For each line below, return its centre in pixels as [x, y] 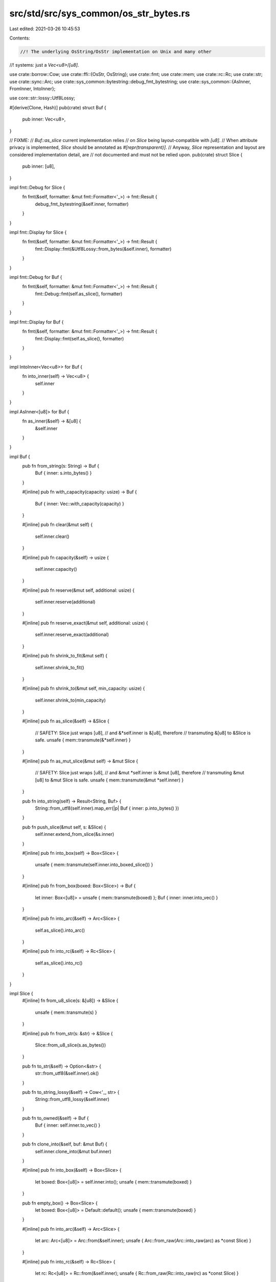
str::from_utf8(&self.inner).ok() [67, 1073]
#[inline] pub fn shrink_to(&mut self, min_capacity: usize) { [84, 688]
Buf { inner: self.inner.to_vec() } [68, 1125]
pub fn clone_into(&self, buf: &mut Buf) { [65, 1144]
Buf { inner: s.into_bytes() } [63, 473]
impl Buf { [20, 456]
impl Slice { [21, 994]
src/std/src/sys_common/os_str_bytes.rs [100, 13]
